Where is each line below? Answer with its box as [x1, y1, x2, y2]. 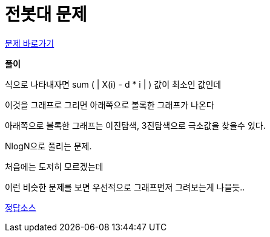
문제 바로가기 [5, 37, 54, 48]
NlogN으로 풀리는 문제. [5, 140, 92, 151]
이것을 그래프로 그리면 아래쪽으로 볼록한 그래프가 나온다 [5, 99, 214, 110]
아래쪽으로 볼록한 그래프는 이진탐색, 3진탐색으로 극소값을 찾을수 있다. [5, 120, 266, 131]
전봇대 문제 [5, 4, 87, 25]
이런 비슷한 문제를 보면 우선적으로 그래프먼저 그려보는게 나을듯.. [5, 181, 245, 192]
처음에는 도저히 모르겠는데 [5, 161, 104, 172]
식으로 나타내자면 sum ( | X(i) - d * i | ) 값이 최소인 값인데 [5, 79, 222, 89]
